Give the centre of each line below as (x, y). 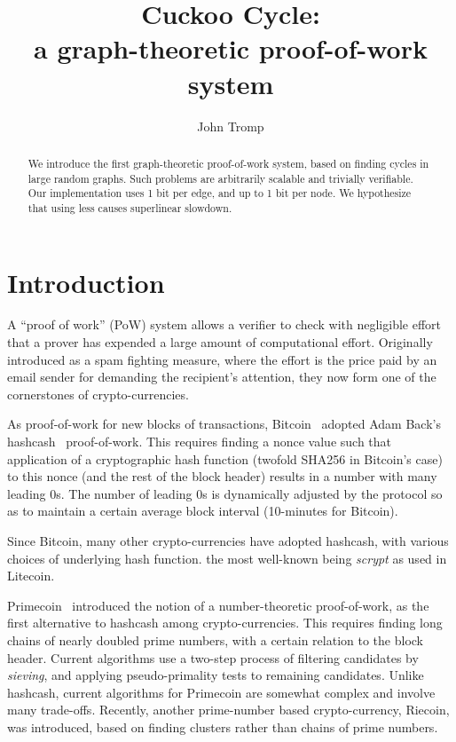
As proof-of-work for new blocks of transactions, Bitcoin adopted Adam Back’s (224, 424)
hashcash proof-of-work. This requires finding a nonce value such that (200, 442)
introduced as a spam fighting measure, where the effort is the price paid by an (222, 359)
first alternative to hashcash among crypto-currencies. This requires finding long (225, 623)
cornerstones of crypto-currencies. (98, 394)
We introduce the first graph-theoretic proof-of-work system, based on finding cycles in (228, 163)
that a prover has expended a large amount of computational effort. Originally (220, 342)
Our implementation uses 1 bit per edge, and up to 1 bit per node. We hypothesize (220, 193)
